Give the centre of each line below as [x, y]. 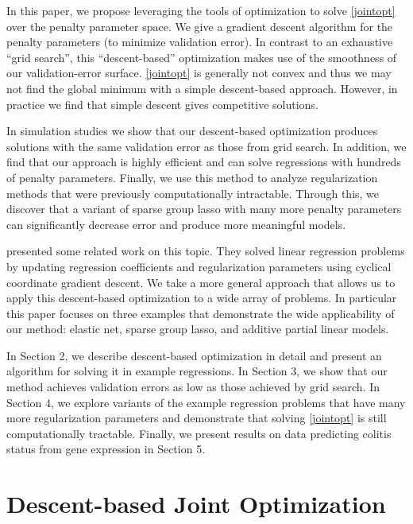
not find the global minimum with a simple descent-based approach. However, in [202, 88]
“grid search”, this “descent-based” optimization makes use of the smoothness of [202, 57]
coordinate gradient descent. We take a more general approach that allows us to [201, 282]
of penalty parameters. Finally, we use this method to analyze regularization [192, 177]
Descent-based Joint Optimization [196, 504]
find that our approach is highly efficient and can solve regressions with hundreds [204, 162]
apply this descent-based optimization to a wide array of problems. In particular [202, 298]
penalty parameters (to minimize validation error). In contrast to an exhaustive [200, 42]
